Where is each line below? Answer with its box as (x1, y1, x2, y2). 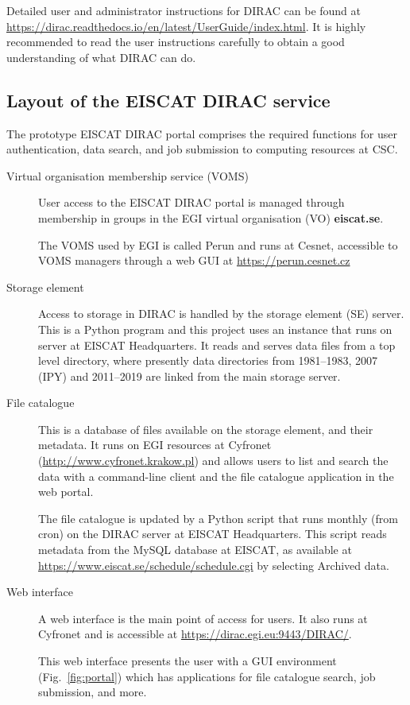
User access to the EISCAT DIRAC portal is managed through (38, 194, 345, 211)
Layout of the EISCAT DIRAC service (6, 87, 331, 112)
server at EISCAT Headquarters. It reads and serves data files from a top (38, 336, 396, 353)
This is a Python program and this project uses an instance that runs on (38, 320, 393, 337)
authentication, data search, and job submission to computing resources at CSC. (6, 141, 398, 157)
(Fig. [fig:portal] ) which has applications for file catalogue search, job (38, 668, 376, 684)
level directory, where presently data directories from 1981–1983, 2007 (38, 352, 378, 369)
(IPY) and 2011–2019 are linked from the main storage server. (38, 367, 341, 384)
